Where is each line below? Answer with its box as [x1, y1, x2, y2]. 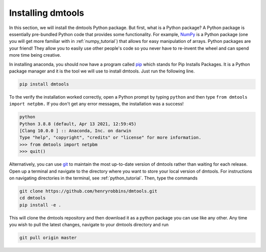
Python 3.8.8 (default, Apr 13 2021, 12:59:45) [19, 121, 136, 127]
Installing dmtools [9, 7, 84, 18]
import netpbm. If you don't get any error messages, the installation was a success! [9, 101, 184, 107]
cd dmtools [19, 195, 46, 201]
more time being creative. [9, 52, 62, 58]
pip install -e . [19, 202, 62, 208]
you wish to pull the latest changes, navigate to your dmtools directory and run [9, 222, 169, 228]
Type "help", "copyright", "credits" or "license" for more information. [19, 135, 201, 141]
